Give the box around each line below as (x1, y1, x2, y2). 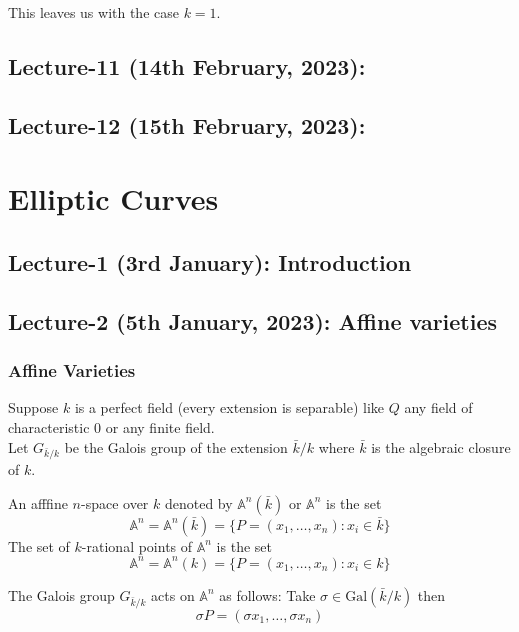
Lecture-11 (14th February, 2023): (8, 50, 366, 81)
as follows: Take (219, 584, 316, 605)
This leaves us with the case (8, 2, 179, 22)
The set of (8, 535, 70, 556)
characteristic (8, 416, 90, 437)
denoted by (164, 492, 233, 513)
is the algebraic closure (371, 436, 511, 457)
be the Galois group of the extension (64, 436, 288, 457)
